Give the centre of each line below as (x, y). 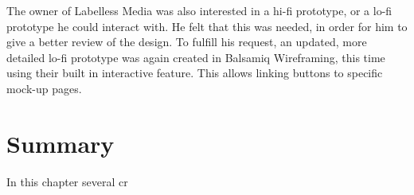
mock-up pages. (44, 88)
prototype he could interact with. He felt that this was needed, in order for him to (207, 26)
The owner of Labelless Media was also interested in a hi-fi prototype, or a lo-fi (199, 10)
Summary (61, 143)
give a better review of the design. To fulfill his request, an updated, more (187, 42)
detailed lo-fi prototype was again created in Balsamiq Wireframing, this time (196, 57)
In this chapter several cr (67, 181)
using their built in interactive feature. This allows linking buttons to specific (195, 73)
